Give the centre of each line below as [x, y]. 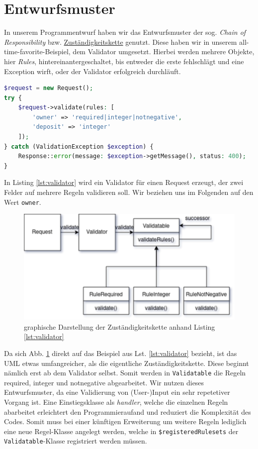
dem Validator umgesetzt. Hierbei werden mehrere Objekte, [164, 51]
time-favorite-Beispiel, [37, 51]
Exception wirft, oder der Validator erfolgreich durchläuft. [92, 71]
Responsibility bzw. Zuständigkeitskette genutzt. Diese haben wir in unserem [121, 42]
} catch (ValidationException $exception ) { [79, 146]
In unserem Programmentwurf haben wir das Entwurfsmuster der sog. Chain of [125, 32]
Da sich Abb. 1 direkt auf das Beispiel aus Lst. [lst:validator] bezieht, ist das [121, 353]
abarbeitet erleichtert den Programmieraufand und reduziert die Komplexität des [128, 411]
